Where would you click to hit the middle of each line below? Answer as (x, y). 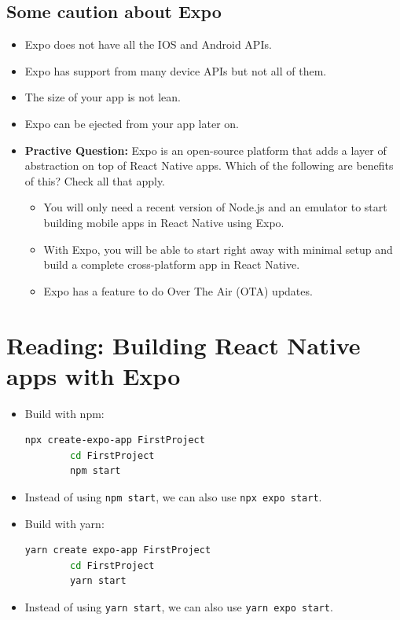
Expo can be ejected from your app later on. (132, 123)
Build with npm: (64, 413)
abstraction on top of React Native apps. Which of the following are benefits (209, 165)
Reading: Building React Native (183, 345)
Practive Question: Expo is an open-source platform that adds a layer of (206, 150)
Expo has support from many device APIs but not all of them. (176, 70)
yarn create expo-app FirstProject (118, 550)
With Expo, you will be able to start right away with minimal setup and (218, 249)
